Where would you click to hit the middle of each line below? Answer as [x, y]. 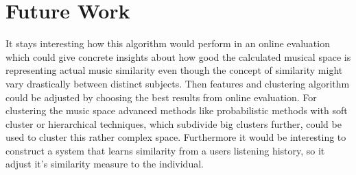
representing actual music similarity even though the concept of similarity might [174, 70]
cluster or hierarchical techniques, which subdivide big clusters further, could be [174, 123]
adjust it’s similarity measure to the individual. [105, 164]
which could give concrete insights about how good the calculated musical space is [178, 56]
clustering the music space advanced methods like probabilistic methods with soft [177, 110]
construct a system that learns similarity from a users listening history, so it [165, 150]
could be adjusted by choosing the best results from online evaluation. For [161, 97]
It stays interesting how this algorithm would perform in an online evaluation [168, 43]
